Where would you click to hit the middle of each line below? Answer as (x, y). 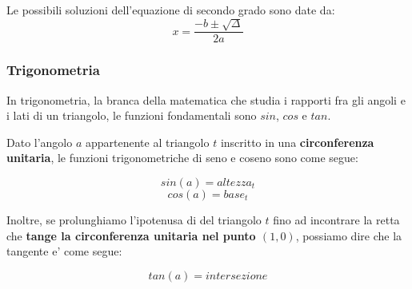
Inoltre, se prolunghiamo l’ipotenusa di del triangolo (134, 220)
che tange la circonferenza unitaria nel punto (131, 235)
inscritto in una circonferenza (297, 142)
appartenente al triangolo (148, 142)
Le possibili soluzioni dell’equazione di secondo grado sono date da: (171, 10)
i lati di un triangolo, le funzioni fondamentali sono (132, 115)
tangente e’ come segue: (64, 251)
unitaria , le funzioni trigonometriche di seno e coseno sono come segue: (182, 158)
